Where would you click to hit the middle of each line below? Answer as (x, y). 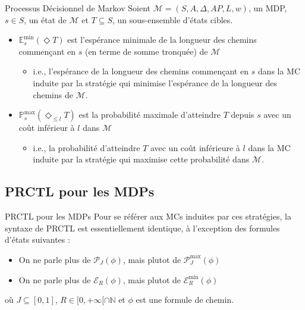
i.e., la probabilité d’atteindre (87, 147)
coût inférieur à (47, 128)
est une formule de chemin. (185, 300)
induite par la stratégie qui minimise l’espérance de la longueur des (155, 82)
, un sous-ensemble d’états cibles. (173, 19)
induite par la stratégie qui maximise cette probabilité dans (141, 159)
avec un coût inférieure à (195, 147)
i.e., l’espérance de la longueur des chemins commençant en (141, 71)
